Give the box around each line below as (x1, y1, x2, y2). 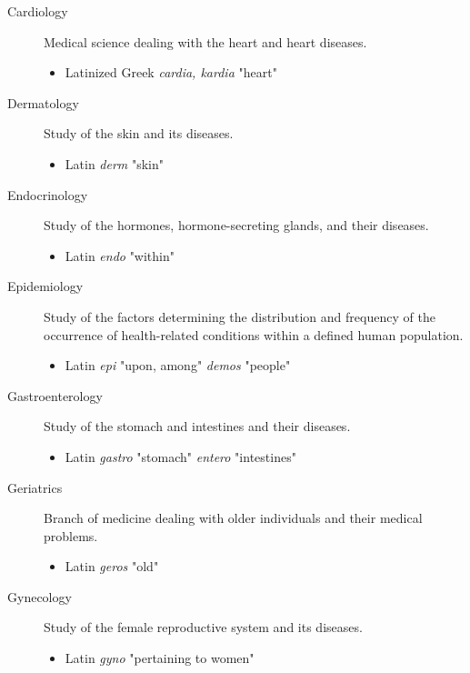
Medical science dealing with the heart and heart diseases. (44, 32, 367, 51)
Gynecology (7, 587, 72, 606)
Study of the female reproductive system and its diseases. (44, 618, 363, 637)
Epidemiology (7, 276, 84, 296)
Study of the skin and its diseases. (44, 124, 234, 143)
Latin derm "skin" (65, 154, 165, 173)
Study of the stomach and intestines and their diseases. (44, 417, 351, 436)
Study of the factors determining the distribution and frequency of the (44, 306, 435, 326)
